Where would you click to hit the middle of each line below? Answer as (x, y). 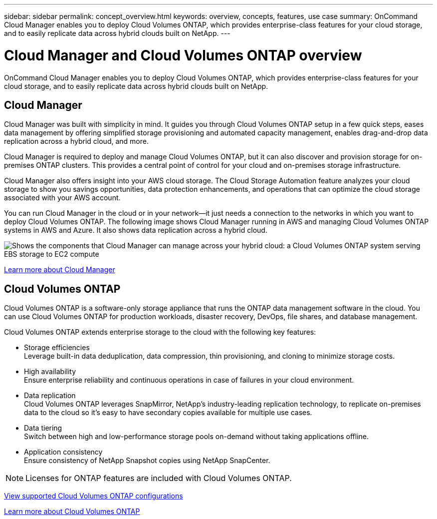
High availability (50, 372)
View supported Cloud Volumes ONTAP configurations (94, 496)
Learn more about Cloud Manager (60, 270)
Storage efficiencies (57, 348)
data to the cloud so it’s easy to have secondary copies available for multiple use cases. (168, 413)
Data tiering (43, 428)
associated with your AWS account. (62, 198)
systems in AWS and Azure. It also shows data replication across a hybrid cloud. (136, 230)
